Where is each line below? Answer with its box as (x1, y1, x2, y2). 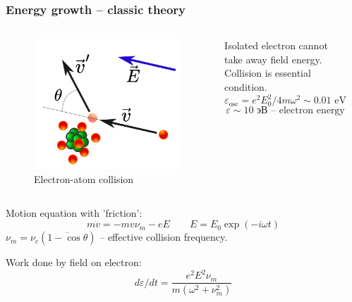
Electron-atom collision (34, 172, 134, 187)
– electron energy (271, 106, 345, 116)
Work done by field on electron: (6, 255, 142, 270)
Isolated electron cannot (224, 38, 328, 53)
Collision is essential (224, 65, 311, 80)
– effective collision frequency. (99, 229, 228, 244)
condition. (224, 80, 267, 94)
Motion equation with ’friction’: (6, 205, 142, 220)
